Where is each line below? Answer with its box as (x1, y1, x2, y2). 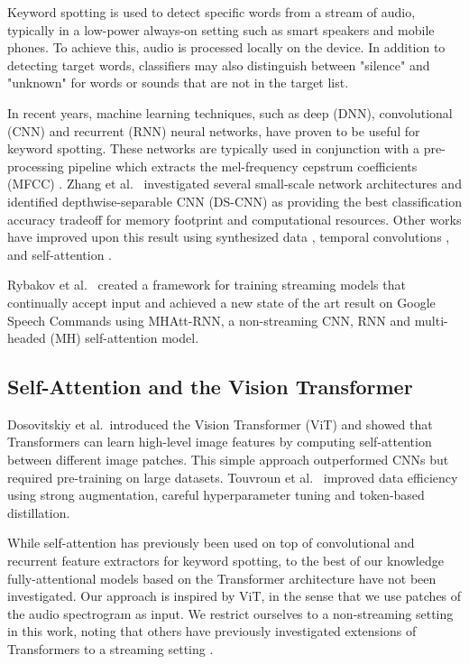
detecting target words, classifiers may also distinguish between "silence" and (7, 55, 430, 74)
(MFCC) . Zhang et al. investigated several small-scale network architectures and (7, 174, 462, 193)
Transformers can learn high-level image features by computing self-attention (7, 432, 432, 451)
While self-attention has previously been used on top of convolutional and (7, 533, 415, 552)
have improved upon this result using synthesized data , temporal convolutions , (7, 227, 450, 246)
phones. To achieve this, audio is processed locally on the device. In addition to (7, 38, 446, 57)
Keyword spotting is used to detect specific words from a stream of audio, (7, 3, 416, 21)
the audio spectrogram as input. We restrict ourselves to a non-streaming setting (7, 604, 454, 622)
